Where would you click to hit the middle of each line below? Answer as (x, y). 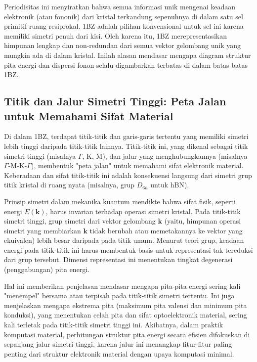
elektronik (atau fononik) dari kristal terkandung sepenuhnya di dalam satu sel (124, 16)
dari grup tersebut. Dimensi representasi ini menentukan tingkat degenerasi (118, 259)
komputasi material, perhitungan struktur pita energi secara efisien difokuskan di (127, 334)
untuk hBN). (170, 185)
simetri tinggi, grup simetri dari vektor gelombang (80, 221)
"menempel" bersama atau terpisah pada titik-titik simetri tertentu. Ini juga (119, 295)
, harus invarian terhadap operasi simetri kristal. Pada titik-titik (143, 211)
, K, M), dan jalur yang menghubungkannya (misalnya (165, 156)
